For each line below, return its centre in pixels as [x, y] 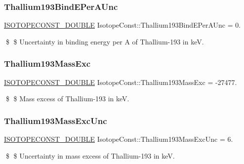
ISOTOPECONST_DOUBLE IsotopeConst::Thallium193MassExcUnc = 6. [119, 139]
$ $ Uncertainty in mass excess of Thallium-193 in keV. [90, 155]
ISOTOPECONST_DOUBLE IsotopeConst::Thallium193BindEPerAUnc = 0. [122, 25]
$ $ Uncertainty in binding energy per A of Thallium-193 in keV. [105, 41]
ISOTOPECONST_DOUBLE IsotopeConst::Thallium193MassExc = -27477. [121, 82]
